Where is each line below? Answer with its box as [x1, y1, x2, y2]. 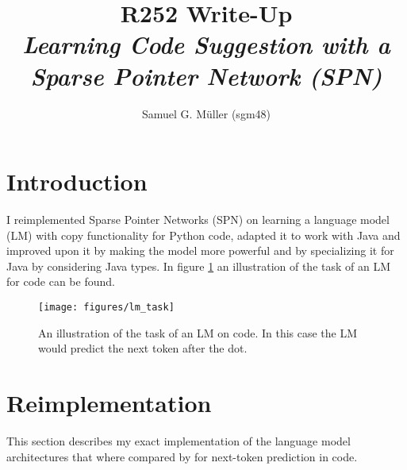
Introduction [6, 165, 148, 198]
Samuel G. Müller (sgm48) [142, 105, 271, 121]
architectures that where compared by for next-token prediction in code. [6, 448, 358, 464]
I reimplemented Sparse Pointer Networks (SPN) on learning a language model [6, 211, 390, 228]
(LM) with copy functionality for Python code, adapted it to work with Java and [6, 226, 401, 243]
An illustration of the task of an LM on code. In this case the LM [38, 324, 358, 341]
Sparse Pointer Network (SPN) [30, 59, 382, 92]
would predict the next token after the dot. [38, 340, 248, 356]
